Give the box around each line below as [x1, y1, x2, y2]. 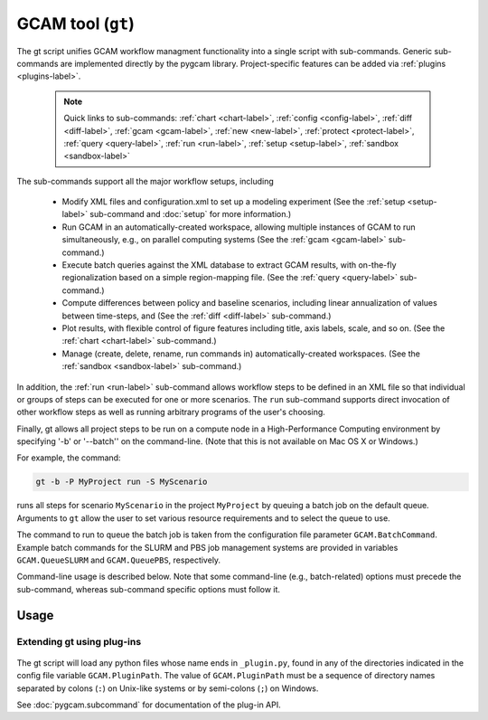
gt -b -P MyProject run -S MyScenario [35, 477, 208, 488]
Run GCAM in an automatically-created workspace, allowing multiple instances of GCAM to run [61, 222, 416, 232]
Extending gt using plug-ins [16, 635, 142, 648]
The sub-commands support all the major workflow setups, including [16, 175, 275, 186]
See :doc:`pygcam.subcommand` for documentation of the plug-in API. [16, 699, 282, 710]
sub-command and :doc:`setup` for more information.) [89, 209, 292, 220]
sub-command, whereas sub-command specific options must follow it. [16, 583, 280, 594]
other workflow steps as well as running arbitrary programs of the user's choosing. [16, 407, 325, 418]
